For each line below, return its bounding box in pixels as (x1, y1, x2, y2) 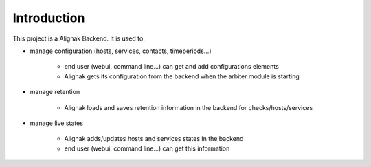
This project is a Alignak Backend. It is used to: (12, 34, 146, 43)
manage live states (30, 119, 84, 127)
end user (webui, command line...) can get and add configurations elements (64, 63, 280, 71)
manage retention (30, 88, 80, 96)
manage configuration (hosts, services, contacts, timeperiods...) (30, 47, 212, 55)
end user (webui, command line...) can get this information (64, 144, 230, 153)
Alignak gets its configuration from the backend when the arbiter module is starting (64, 72, 300, 80)
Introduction (12, 10, 85, 25)
